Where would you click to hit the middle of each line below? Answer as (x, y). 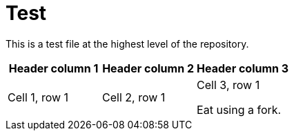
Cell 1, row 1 (38, 97)
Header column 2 (148, 68)
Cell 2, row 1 (134, 97)
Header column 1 (53, 68)
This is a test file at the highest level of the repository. (127, 43)
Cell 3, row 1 (228, 85)
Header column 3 (243, 68)
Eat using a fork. (239, 109)
